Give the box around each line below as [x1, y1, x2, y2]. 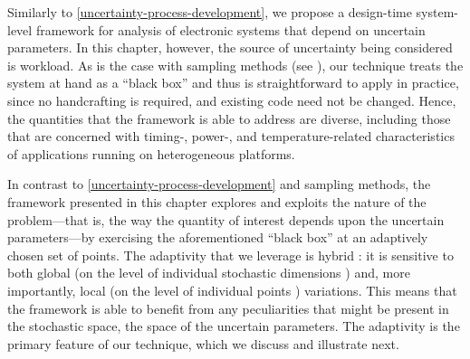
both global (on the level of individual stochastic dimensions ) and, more [7, 263, 410, 282]
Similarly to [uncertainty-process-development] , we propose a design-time [7, 3, 412, 21]
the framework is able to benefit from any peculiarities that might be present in [7, 298, 449, 317]
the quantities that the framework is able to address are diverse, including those [7, 109, 451, 128]
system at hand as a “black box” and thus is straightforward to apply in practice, [7, 73, 459, 92]
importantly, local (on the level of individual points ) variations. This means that [7, 280, 457, 299]
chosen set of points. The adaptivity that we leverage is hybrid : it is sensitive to [7, 245, 454, 264]
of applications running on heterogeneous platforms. [7, 144, 295, 163]
